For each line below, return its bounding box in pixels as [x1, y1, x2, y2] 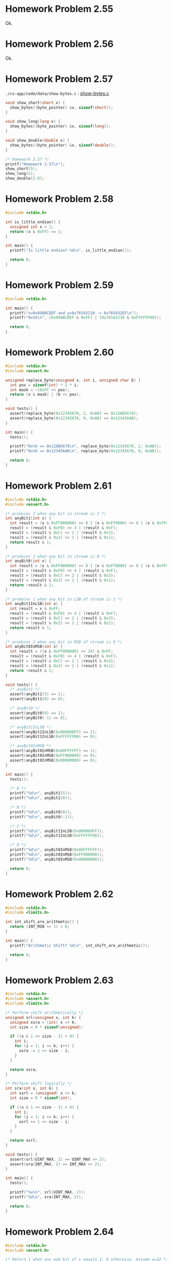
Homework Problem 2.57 [5, 73, 113, 85]
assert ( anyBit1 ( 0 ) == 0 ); [10, 697, 66, 702]
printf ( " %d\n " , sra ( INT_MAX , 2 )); [10, 1195, 83, 1200]
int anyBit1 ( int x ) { [5, 516, 52, 521]
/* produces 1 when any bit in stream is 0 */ [5, 554, 106, 559]
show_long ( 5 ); [5, 171, 36, 176]
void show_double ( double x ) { [5, 138, 70, 143]
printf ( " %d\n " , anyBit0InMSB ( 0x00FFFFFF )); [10, 847, 104, 852]
